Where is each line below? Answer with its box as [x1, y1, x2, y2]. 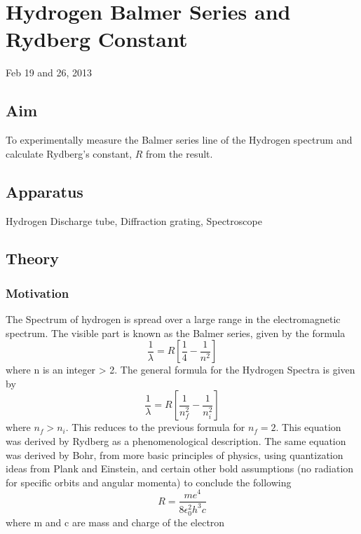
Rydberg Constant [6, 25, 188, 53]
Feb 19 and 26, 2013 [6, 65, 93, 80]
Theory [6, 247, 60, 269]
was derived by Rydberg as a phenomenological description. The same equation [6, 434, 346, 449]
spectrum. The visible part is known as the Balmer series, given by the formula [6, 325, 346, 340]
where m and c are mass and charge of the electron [6, 515, 225, 530]
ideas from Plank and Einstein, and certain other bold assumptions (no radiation [6, 461, 354, 476]
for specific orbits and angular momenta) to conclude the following [6, 474, 292, 489]
